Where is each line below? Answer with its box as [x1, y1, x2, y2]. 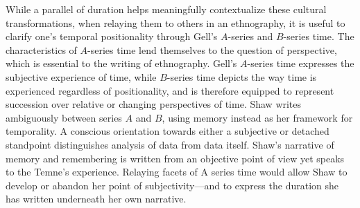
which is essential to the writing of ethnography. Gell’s [6, 56, 237, 70]
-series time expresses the [247, 56, 354, 70]
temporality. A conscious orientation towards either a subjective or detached [6, 124, 329, 138]
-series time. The [283, 29, 354, 44]
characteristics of [6, 42, 77, 57]
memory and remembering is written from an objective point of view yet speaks [6, 151, 345, 165]
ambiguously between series [6, 110, 122, 124]
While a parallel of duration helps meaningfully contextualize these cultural [6, 2, 327, 16]
